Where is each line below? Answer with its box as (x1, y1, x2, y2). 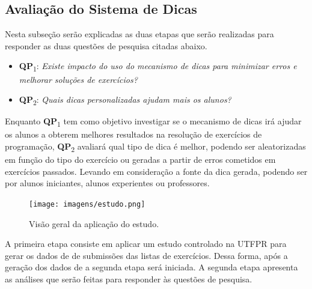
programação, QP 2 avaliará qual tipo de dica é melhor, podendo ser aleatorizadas (5, 139, 306, 154)
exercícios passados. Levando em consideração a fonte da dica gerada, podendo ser (5, 165, 308, 177)
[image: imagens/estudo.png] (29, 199, 145, 208)
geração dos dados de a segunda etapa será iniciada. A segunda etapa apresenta (5, 261, 298, 273)
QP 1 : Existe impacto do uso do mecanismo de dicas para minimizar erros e (19, 59, 297, 74)
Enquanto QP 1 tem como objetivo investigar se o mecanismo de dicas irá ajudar (5, 115, 302, 129)
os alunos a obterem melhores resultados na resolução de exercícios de (5, 128, 262, 141)
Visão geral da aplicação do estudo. (29, 217, 159, 230)
